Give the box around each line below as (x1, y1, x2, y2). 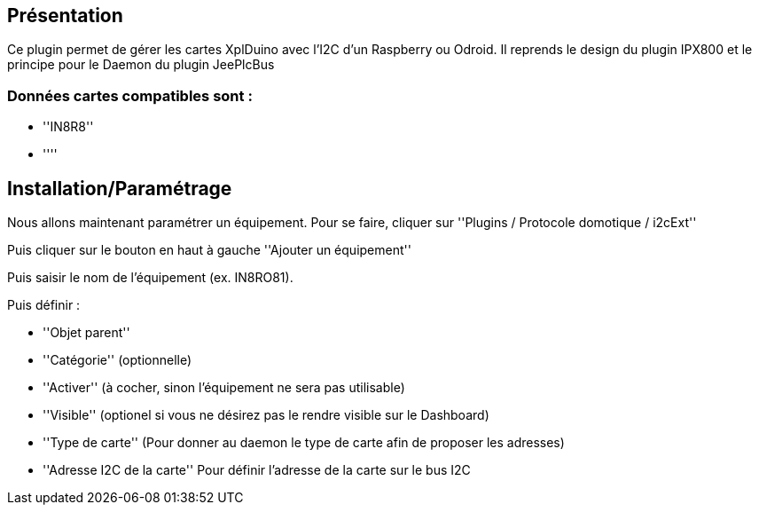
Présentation (7, 4, 123, 27)
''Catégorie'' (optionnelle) (43, 352, 192, 368)
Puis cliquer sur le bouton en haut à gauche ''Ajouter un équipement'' (7, 242, 411, 258)
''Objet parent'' (43, 325, 130, 341)
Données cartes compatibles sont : (7, 86, 253, 105)
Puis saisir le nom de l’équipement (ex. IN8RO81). (7, 270, 293, 286)
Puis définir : (7, 297, 81, 313)
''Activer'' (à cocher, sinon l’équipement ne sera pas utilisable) (43, 380, 405, 396)
